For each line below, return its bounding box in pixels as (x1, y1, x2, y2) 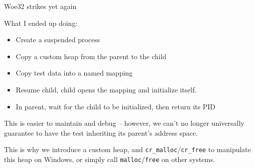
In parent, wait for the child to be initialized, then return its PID (15, 101, 216, 111)
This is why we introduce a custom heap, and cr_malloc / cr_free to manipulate (4, 144, 251, 155)
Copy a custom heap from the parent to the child (15, 51, 167, 61)
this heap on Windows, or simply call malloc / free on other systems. (4, 154, 215, 164)
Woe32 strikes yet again (4, 1, 77, 11)
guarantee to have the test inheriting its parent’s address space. (4, 127, 198, 138)
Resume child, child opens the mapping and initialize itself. (15, 84, 197, 94)
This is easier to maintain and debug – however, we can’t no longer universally (4, 118, 245, 128)
